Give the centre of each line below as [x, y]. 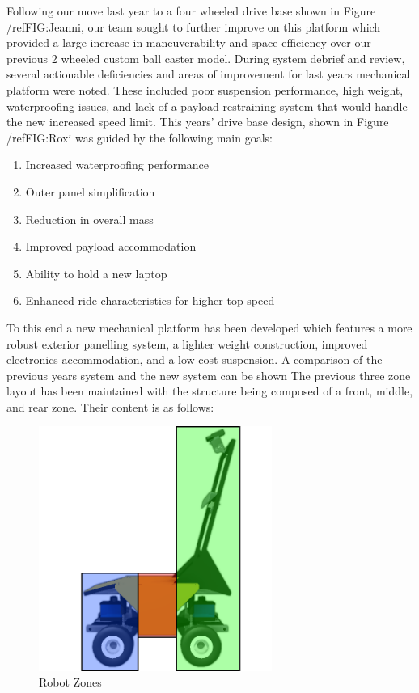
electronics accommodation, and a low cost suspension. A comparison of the [195, 359]
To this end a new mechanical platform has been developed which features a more [209, 327]
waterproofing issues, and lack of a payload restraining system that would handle [207, 106]
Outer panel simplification [90, 191]
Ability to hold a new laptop [96, 273]
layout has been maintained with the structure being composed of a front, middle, [210, 391]
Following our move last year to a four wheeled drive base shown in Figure [191, 11]
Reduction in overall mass [89, 219]
